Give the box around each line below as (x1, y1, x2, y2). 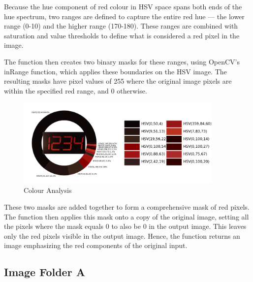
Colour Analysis (24, 185, 72, 195)
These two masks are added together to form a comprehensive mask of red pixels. (4, 202, 250, 212)
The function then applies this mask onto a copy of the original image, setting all (4, 211, 249, 221)
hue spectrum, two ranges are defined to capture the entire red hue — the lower (4, 11, 245, 21)
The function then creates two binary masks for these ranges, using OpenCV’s (4, 56, 240, 66)
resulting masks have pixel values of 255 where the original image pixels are (4, 76, 232, 86)
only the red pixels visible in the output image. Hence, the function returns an (4, 230, 240, 241)
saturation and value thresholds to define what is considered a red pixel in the (4, 30, 240, 40)
